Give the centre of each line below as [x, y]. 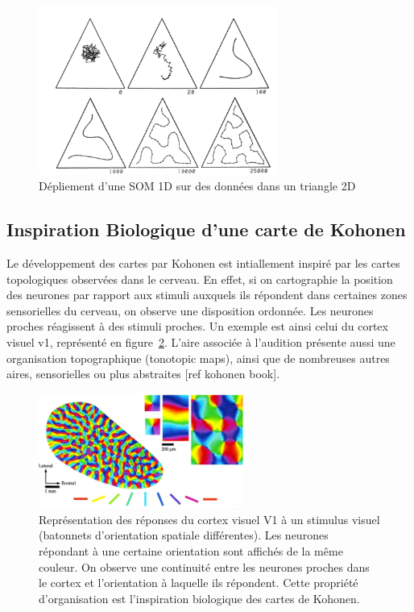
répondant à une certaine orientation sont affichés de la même [191, 550]
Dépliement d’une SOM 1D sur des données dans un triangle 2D [197, 186]
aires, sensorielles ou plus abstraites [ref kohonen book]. [143, 374]
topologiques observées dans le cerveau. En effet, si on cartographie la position [200, 279]
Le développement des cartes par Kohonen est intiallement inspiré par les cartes [203, 262]
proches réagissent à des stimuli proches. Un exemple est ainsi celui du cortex [197, 326]
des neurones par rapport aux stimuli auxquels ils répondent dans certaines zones [207, 295]
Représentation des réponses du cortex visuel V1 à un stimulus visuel [209, 519]
